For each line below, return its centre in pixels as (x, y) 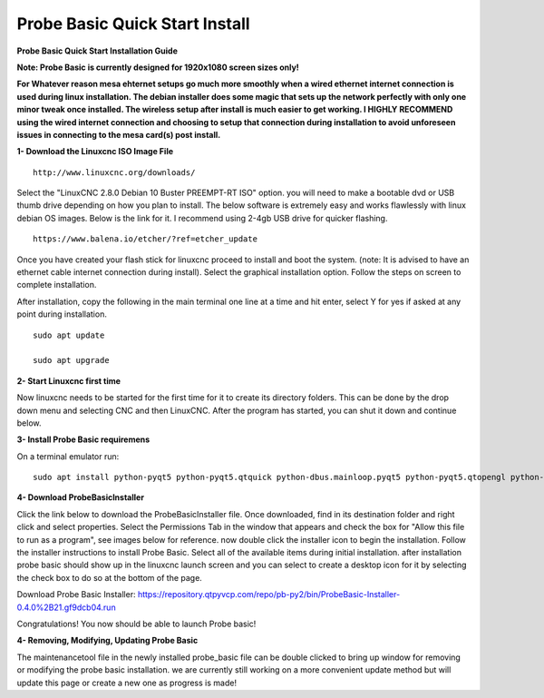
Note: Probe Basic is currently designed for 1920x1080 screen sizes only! (158, 67)
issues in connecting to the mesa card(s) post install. (119, 134)
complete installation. (57, 285)
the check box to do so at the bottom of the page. (110, 577)
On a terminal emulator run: (68, 456)
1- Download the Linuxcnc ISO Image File (95, 152)
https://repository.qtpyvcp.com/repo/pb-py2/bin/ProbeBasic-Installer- (269, 595)
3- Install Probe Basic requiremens (83, 439)
